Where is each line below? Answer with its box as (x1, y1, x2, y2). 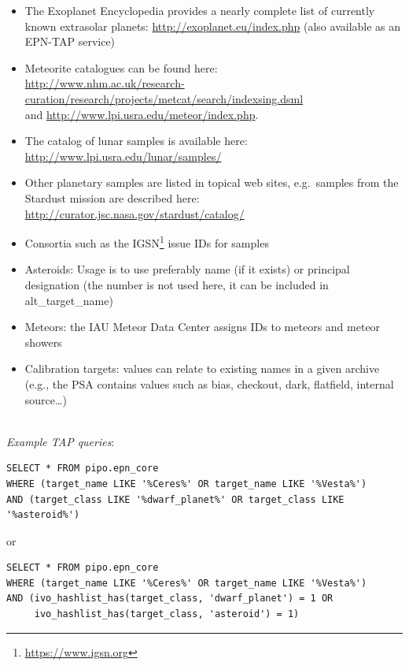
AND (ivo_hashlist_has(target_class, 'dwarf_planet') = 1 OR (6, 593, 333, 605)
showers (24, 333, 62, 350)
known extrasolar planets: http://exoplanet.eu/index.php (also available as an (24, 17, 401, 34)
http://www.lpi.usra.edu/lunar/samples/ (24, 147, 222, 164)
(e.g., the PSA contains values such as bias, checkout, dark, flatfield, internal (24, 375, 394, 392)
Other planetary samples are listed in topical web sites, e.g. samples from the (24, 174, 399, 191)
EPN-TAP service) (24, 33, 116, 50)
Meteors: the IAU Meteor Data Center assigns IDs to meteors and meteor (24, 318, 381, 335)
